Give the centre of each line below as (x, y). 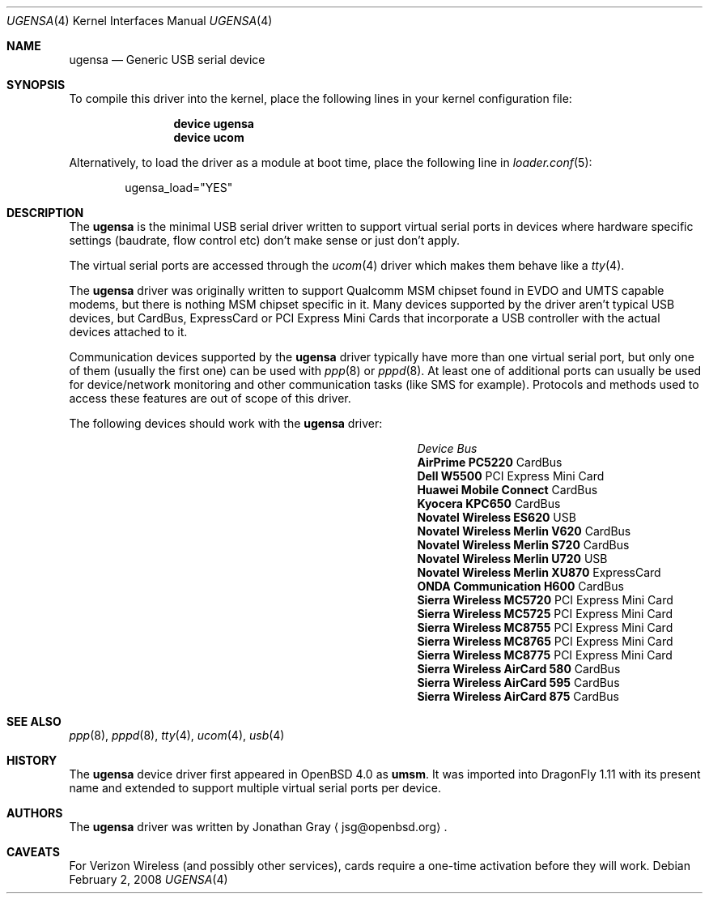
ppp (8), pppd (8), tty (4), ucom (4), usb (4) (177, 735)
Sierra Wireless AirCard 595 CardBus (518, 682)
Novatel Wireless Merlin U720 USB (512, 559)
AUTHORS (35, 813)
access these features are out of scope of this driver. (210, 398)
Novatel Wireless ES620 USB (497, 517)
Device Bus (447, 448)
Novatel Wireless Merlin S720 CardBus (523, 545)
